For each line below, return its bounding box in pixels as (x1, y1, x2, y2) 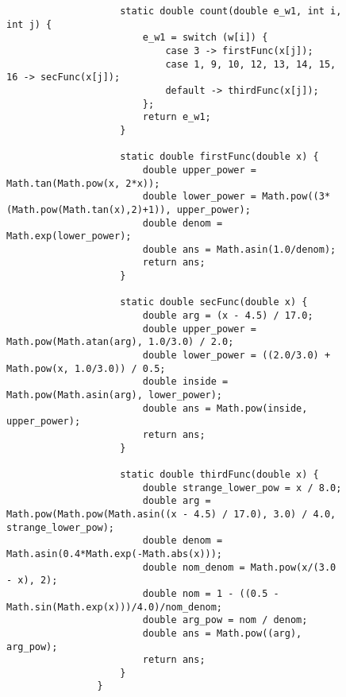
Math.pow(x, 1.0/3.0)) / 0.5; (6, 362, 166, 374)
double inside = (142, 376, 229, 388)
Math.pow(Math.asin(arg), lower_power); (6, 389, 223, 401)
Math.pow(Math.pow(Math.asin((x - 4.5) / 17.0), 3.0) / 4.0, (6, 508, 336, 520)
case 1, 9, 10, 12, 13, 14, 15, (165, 58, 336, 70)
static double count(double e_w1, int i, (120, 6, 342, 17)
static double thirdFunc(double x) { (120, 468, 319, 480)
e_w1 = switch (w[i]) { (142, 32, 268, 44)
